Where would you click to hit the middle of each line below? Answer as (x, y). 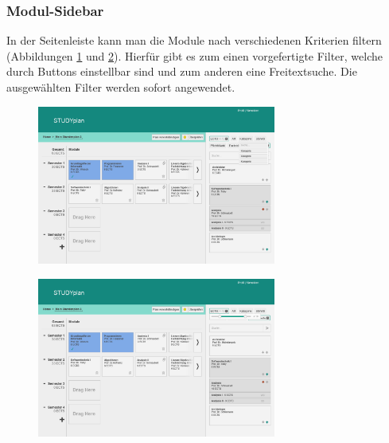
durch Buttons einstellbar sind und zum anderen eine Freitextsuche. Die (182, 71)
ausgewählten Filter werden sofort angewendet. (121, 87)
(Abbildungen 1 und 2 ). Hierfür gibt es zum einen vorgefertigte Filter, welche (195, 55)
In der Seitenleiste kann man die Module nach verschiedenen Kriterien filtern (194, 40)
